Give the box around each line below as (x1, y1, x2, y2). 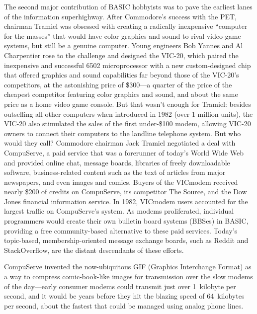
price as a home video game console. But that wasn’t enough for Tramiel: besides (4, 98, 251, 109)
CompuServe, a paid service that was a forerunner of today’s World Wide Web (4, 147, 244, 157)
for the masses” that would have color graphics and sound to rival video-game (4, 30, 241, 41)
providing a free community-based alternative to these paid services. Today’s (4, 225, 238, 235)
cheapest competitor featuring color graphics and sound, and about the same (4, 89, 238, 99)
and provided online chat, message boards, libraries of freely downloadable (4, 157, 230, 167)
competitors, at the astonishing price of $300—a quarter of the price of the (4, 79, 232, 89)
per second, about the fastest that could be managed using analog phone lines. (4, 300, 244, 311)
